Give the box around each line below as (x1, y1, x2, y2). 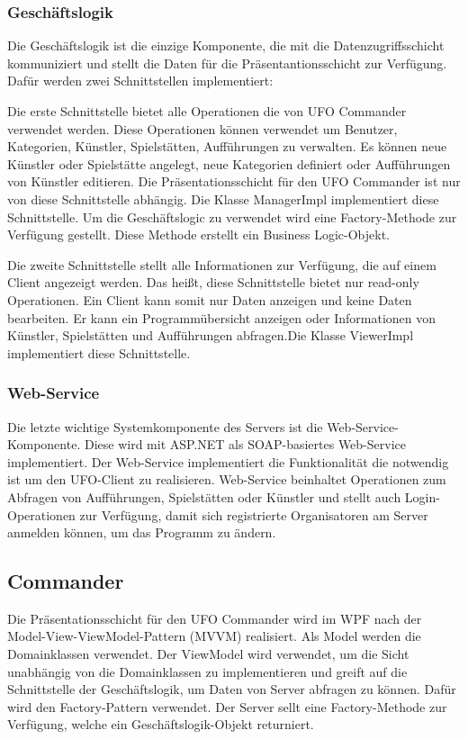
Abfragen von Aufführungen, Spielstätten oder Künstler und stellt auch (7, 487, 401, 506)
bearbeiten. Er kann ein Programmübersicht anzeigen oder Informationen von (7, 308, 436, 327)
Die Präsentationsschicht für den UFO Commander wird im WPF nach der (7, 608, 422, 627)
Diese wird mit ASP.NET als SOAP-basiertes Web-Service (84, 435, 406, 454)
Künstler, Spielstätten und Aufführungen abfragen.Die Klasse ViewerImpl (7, 326, 414, 345)
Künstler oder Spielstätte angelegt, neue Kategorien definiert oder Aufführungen (7, 154, 451, 173)
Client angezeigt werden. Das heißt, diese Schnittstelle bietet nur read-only (7, 273, 419, 292)
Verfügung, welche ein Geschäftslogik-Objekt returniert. (7, 715, 314, 734)
